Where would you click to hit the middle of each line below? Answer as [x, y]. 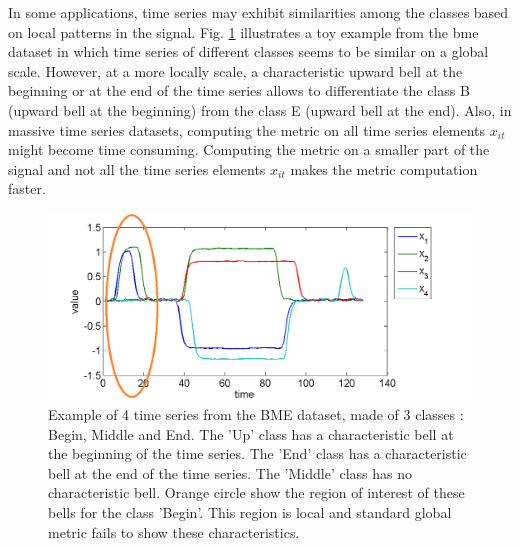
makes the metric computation [384, 168]
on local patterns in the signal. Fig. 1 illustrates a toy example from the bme [243, 31]
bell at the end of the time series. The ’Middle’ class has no [230, 472]
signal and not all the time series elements [137, 168]
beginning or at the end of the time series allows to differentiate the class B [239, 90]
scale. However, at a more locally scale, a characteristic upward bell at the [235, 70]
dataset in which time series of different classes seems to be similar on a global [248, 51]
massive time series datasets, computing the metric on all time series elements [247, 129]
